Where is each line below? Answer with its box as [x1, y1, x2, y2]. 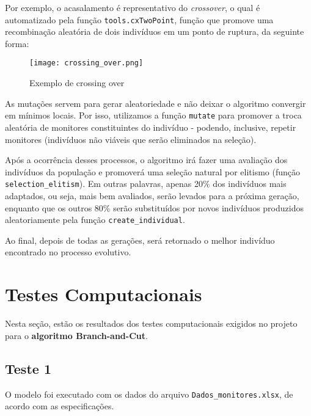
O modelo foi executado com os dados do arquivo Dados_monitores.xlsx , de [5, 387, 293, 400]
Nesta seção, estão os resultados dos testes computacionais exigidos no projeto [5, 317, 298, 330]
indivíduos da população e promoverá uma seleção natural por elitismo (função [5, 165, 301, 178]
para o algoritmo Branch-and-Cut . [5, 329, 148, 341]
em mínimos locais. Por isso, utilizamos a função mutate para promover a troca [5, 109, 302, 122]
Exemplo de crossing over [29, 76, 125, 89]
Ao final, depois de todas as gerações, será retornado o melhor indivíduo [5, 233, 275, 246]
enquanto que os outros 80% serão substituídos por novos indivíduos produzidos [5, 201, 304, 214]
